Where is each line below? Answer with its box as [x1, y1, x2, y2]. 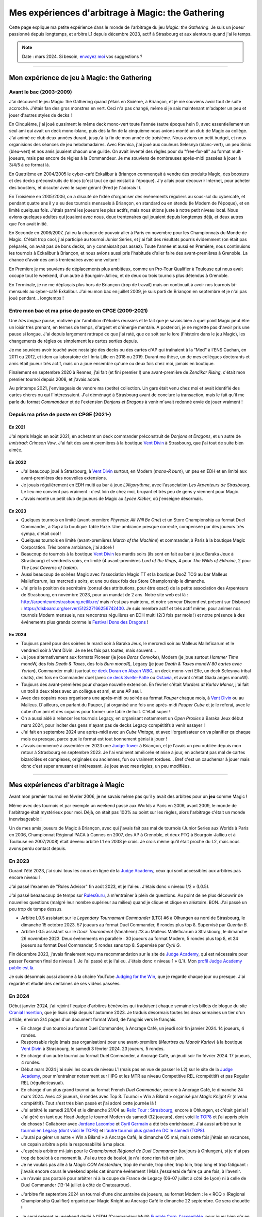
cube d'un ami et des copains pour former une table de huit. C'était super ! [21, 709, 171, 715]
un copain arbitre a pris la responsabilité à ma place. [21, 1141, 126, 1147]
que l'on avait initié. [9, 221, 48, 226]
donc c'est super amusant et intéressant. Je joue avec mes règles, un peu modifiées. [21, 763, 191, 769]
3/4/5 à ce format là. [9, 162, 50, 168]
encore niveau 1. [9, 874, 42, 881]
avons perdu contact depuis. [9, 845, 66, 851]
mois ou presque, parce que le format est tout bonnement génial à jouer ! [21, 736, 167, 742]
